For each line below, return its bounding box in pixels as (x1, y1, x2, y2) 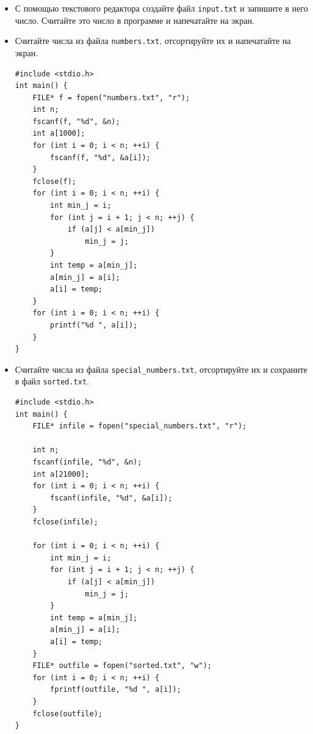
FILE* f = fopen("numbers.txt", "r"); (32, 93, 190, 102)
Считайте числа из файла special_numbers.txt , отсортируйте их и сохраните (15, 362, 308, 375)
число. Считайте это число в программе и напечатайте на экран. (15, 13, 254, 26)
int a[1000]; (32, 129, 85, 138)
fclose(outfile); (32, 709, 103, 718)
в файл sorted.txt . (15, 375, 89, 387)
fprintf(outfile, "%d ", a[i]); (50, 685, 181, 694)
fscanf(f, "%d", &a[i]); (50, 153, 151, 162)
